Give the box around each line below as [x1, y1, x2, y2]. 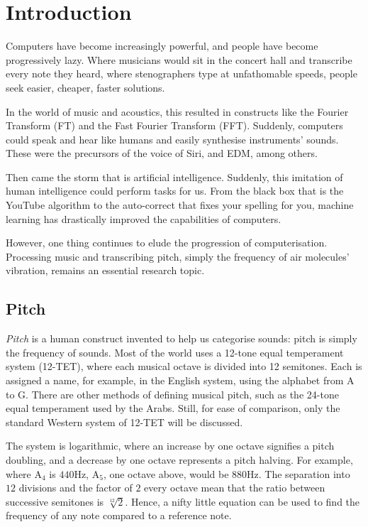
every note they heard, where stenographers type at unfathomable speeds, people [6, 66, 357, 81]
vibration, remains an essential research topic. [6, 263, 205, 278]
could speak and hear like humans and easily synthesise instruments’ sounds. [6, 131, 339, 146]
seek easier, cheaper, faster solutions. [6, 80, 165, 94]
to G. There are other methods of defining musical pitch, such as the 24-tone [6, 386, 339, 401]
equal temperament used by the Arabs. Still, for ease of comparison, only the [6, 401, 340, 415]
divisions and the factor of [18, 480, 133, 495]
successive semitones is [6, 494, 104, 509]
